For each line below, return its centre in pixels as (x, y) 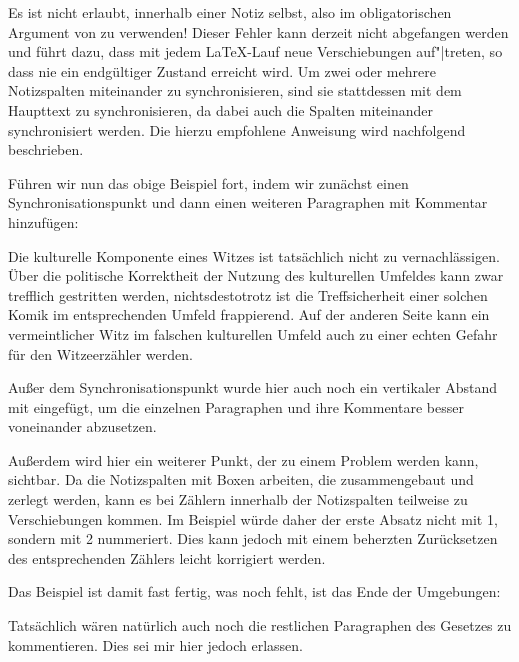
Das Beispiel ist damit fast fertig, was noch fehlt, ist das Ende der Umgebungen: (254, 591)
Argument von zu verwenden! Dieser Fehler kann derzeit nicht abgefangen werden (258, 31)
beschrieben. (46, 149)
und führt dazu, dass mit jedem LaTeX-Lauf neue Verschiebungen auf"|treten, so (255, 51)
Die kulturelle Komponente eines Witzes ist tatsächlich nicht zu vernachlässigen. (254, 255)
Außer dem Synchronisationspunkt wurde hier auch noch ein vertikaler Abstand (252, 387)
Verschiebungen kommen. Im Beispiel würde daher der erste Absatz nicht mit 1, (253, 518)
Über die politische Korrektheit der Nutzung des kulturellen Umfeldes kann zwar (256, 275)
